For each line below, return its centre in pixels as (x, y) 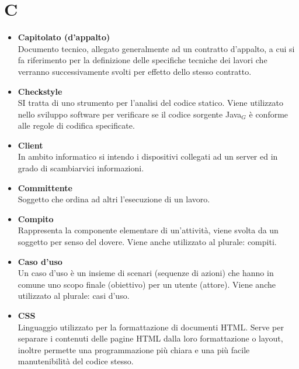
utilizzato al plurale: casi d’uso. (74, 296)
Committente (45, 187)
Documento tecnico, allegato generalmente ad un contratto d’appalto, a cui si (156, 48)
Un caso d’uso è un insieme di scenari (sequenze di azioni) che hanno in (146, 273)
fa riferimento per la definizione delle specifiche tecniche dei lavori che (142, 60)
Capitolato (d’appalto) (64, 37)
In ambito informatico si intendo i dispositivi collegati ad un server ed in (148, 156)
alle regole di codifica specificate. (76, 125)
